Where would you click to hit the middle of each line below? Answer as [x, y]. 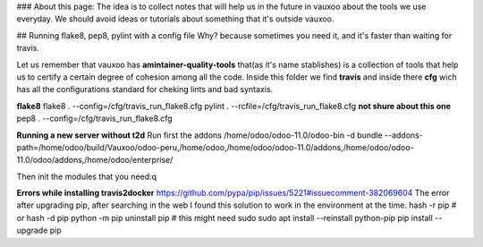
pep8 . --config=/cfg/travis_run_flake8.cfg [95, 119]
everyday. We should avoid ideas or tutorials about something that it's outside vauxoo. [175, 19]
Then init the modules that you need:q [86, 176]
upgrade [32, 230]
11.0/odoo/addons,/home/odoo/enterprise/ [95, 160]
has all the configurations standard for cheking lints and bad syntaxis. [145, 89]
